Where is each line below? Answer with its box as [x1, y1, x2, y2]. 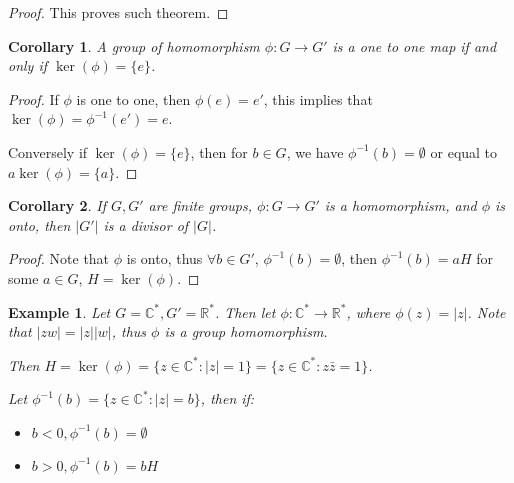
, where [346, 301, 391, 322]
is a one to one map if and [332, 35, 497, 56]
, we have [286, 141, 344, 162]
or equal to [430, 141, 498, 162]
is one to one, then [76, 88, 191, 109]
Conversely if [8, 141, 88, 162]
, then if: [200, 388, 255, 409]
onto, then [8, 214, 71, 235]
